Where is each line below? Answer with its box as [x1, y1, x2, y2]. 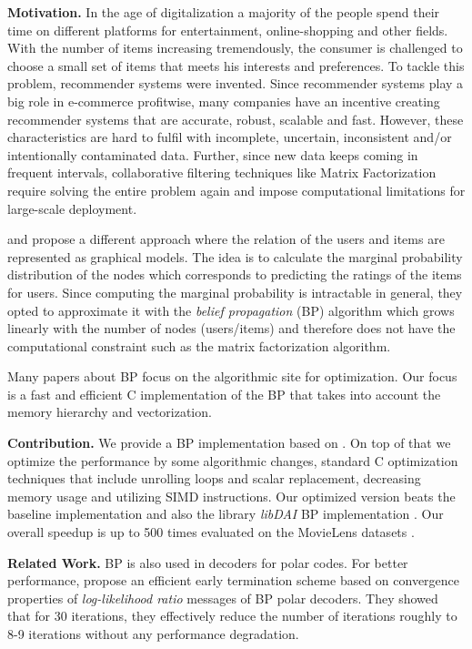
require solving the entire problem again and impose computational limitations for [7, 180, 466, 199]
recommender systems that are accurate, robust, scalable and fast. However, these [7, 109, 464, 128]
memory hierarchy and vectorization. [7, 402, 212, 421]
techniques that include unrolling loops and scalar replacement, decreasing [7, 469, 421, 488]
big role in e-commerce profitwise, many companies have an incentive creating [7, 91, 440, 110]
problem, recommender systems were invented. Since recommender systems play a [7, 74, 464, 93]
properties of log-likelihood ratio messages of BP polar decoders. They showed [7, 588, 438, 607]
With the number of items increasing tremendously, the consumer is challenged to [7, 38, 463, 57]
